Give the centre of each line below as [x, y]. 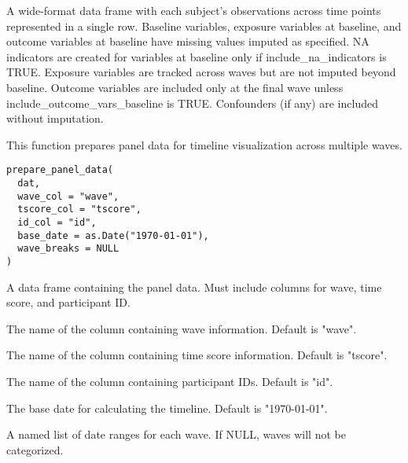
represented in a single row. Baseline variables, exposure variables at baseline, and [204, 26]
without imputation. [55, 118]
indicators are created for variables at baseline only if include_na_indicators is [197, 56]
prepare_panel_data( [60, 170]
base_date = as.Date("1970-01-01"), [113, 235]
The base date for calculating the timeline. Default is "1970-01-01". [167, 408]
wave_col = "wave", [68, 196]
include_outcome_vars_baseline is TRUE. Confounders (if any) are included [192, 103]
